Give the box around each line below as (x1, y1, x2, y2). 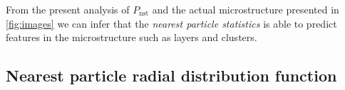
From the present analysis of (6, 2, 130, 16)
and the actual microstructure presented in (152, 2, 339, 16)
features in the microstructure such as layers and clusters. (6, 30, 257, 45)
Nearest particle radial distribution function (6, 64, 337, 86)
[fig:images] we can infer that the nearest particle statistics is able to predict (6, 16, 337, 30)
